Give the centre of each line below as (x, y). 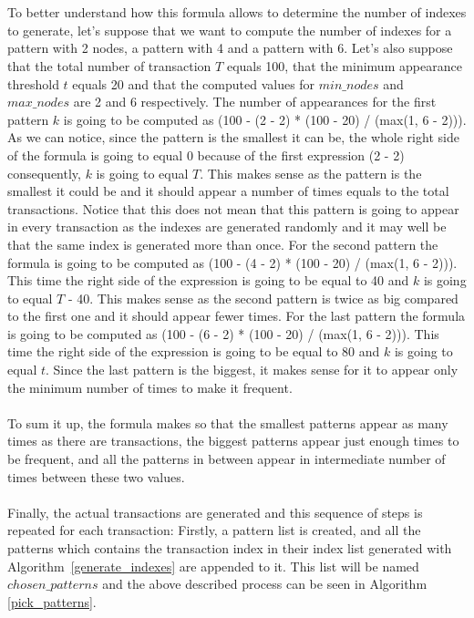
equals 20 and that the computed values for (194, 83)
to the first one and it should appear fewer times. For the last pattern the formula (237, 316)
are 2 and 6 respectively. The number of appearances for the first (255, 102)
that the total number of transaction (109, 65)
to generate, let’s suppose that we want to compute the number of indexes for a (230, 30)
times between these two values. (96, 476)
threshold (33, 83)
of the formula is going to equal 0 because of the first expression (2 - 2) (206, 154)
